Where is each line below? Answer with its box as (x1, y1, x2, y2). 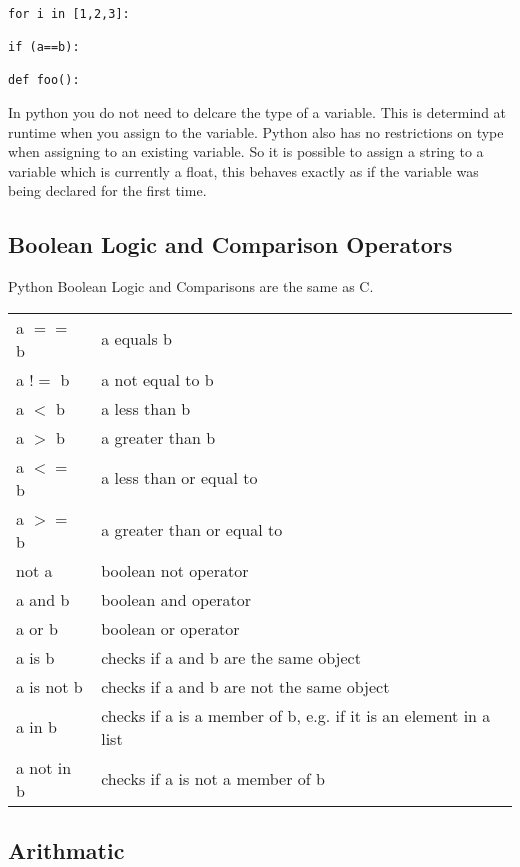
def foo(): (8, 73, 80, 88)
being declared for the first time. (8, 180, 207, 201)
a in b (16, 715, 57, 739)
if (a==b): (8, 39, 80, 54)
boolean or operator (101, 616, 240, 640)
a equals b (101, 327, 172, 351)
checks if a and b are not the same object (101, 674, 390, 698)
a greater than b (101, 425, 216, 449)
